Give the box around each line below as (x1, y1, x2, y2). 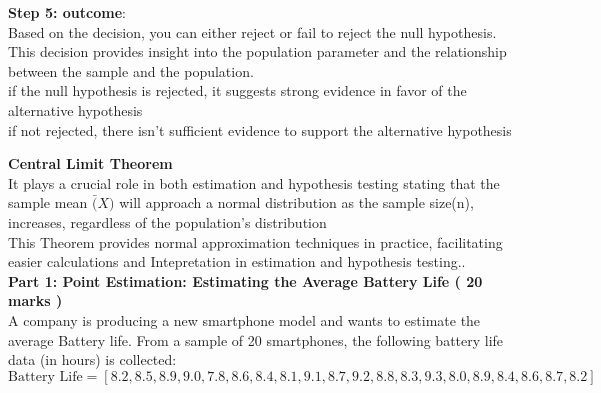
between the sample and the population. (8, 60, 254, 81)
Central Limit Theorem (8, 153, 173, 174)
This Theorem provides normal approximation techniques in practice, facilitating (8, 231, 503, 252)
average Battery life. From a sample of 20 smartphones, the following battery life (8, 329, 504, 350)
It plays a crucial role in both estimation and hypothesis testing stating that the (8, 172, 500, 193)
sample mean (8, 192, 88, 213)
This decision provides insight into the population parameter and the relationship (8, 41, 507, 62)
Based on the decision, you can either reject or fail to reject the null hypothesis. (8, 21, 497, 42)
